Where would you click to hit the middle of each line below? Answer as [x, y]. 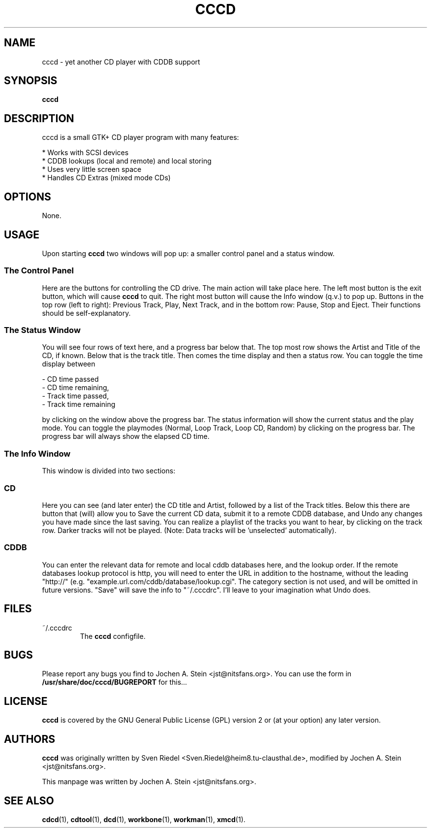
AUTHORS [30, 739]
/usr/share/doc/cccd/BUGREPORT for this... [115, 682]
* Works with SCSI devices [85, 153]
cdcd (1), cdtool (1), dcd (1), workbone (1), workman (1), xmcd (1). [144, 819]
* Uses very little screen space [92, 169]
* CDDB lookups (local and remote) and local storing [127, 161]
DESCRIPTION [39, 118]
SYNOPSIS [31, 81]
